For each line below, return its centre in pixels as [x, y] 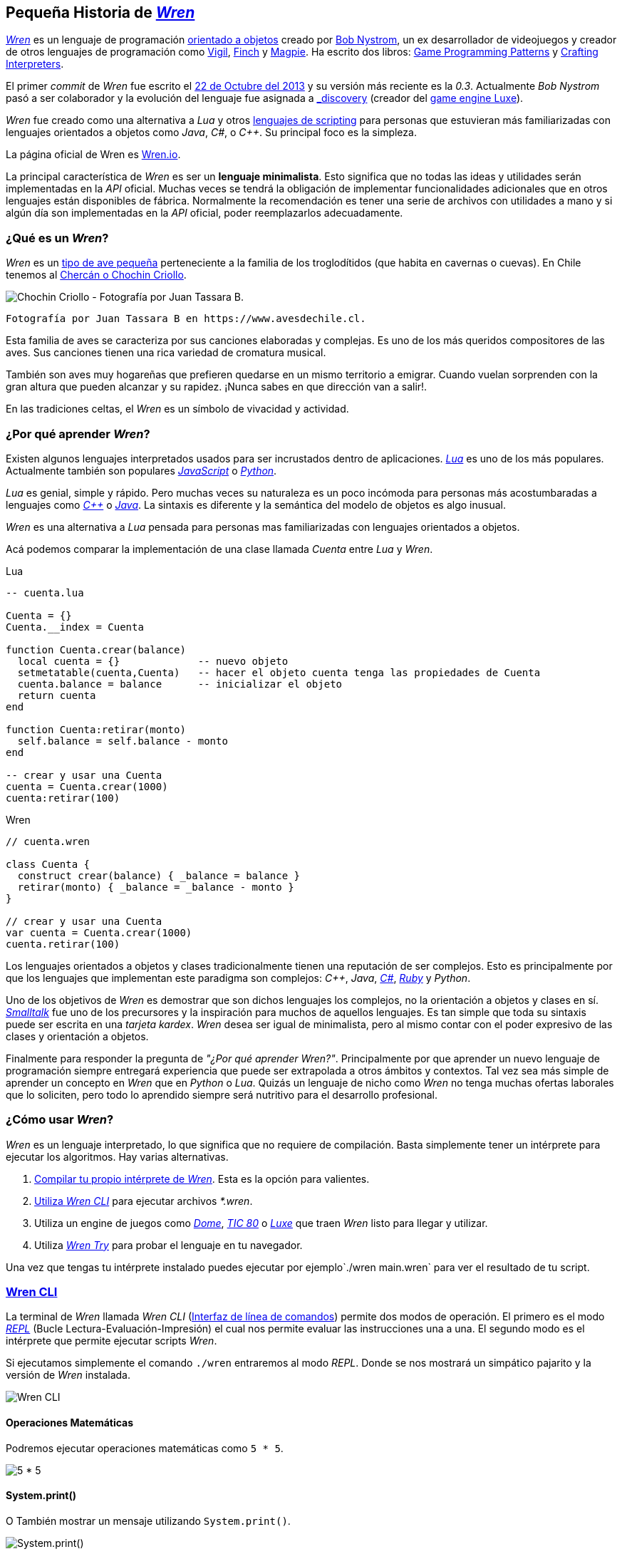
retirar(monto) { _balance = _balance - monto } [156, 887]
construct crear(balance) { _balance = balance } [159, 875]
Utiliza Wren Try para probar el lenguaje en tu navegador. [169, 1245]
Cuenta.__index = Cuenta [75, 627]
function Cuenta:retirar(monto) [96, 729]
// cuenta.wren [48, 841]
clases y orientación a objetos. [77, 1036]
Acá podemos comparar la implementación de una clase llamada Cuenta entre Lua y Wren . [219, 549]
